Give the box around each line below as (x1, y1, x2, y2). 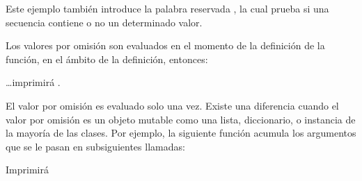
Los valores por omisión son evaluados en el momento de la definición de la (6, 38, 325, 53)
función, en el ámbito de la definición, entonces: (6, 51, 208, 66)
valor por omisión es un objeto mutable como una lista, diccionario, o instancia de (6, 112, 356, 126)
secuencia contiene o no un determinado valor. (6, 15, 203, 29)
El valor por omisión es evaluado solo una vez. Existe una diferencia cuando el (6, 98, 339, 112)
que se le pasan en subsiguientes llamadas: (6, 139, 185, 153)
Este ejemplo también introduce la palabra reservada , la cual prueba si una (6, 1, 329, 15)
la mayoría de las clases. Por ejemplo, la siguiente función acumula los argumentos (6, 126, 356, 140)
